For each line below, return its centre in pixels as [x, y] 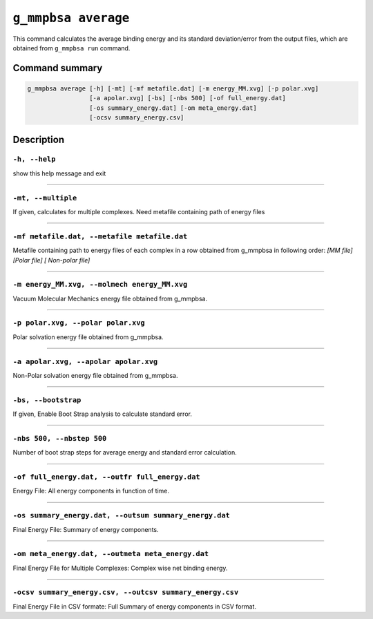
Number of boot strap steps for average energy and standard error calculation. [125, 453]
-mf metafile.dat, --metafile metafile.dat [100, 236]
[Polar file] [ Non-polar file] [51, 260]
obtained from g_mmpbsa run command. [71, 48]
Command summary [58, 68]
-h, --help [34, 159]
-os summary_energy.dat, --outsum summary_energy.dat [122, 516]
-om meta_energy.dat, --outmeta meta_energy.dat [111, 554]
